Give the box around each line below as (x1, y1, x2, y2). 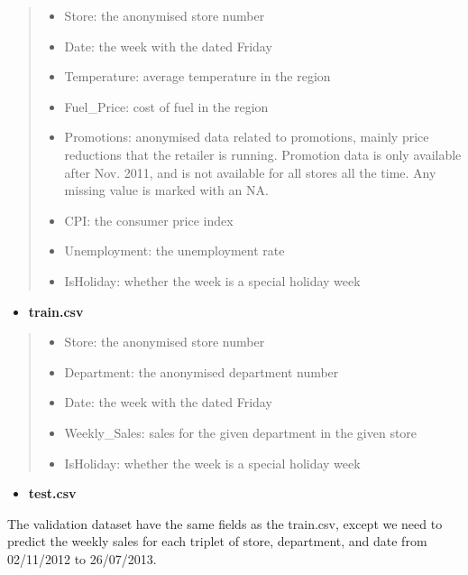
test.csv (28, 484, 77, 503)
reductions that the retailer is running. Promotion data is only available (64, 144, 462, 163)
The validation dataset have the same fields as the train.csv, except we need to (7, 514, 443, 533)
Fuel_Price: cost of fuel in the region (64, 97, 269, 116)
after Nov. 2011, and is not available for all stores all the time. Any (64, 162, 436, 181)
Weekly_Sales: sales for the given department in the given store (64, 422, 418, 441)
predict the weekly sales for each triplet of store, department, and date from (7, 532, 427, 551)
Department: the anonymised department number (64, 362, 339, 381)
